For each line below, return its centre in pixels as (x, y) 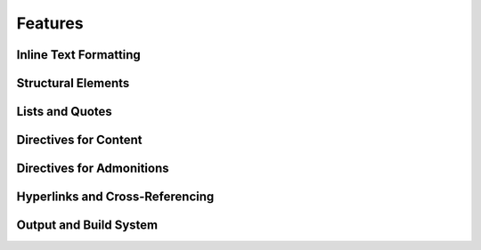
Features (50, 23)
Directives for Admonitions (93, 169)
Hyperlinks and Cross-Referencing (115, 197)
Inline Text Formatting (79, 55)
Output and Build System (87, 226)
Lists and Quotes (65, 112)
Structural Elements (73, 83)
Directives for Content (79, 140)
